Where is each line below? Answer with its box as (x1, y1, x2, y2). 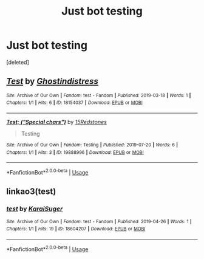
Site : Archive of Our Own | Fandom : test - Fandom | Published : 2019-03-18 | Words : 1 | (6, 92, 191, 98)
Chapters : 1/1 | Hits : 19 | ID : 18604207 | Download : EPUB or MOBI (6, 226, 146, 232)
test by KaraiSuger (6, 205, 63, 213)
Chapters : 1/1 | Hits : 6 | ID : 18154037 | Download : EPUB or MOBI (6, 100, 143, 106)
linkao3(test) (6, 187, 56, 197)
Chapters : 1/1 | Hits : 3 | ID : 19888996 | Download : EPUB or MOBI (6, 149, 144, 156)
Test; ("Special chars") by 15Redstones (6, 119, 107, 126)
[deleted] (6, 58, 29, 66)
